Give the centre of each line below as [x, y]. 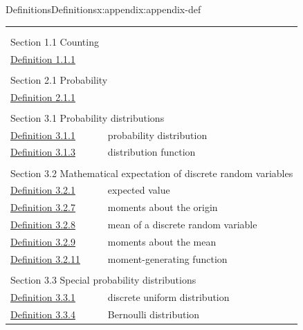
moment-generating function [167, 258]
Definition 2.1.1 [43, 97]
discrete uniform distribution [168, 296]
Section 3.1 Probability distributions [88, 117]
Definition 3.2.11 [45, 258]
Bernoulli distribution [154, 314]
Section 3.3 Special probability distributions [103, 279]
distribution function [151, 152]
